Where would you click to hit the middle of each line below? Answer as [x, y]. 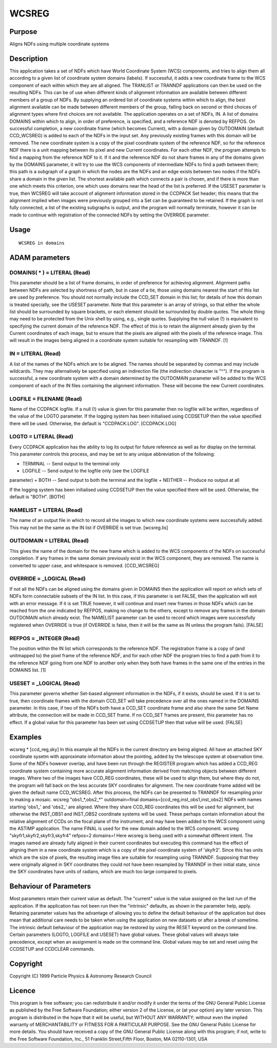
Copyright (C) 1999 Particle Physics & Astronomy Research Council [81, 976]
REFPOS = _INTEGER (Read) [45, 638]
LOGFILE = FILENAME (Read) [46, 399]
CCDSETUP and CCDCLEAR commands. [52, 949]
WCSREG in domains [42, 243]
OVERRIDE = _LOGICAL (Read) [47, 579]
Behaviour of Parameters [50, 886]
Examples [26, 737]
